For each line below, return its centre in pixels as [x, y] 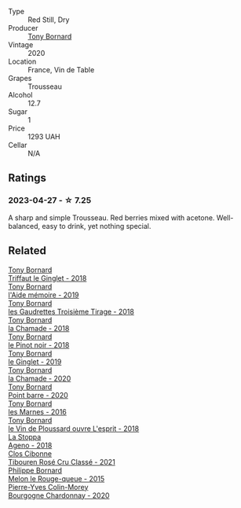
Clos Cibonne [30, 453]
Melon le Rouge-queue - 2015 [57, 478]
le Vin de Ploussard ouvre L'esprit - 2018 [74, 429]
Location [22, 61]
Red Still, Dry [49, 20]
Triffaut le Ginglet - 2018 [47, 278]
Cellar [18, 145]
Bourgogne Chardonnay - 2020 [59, 495]
